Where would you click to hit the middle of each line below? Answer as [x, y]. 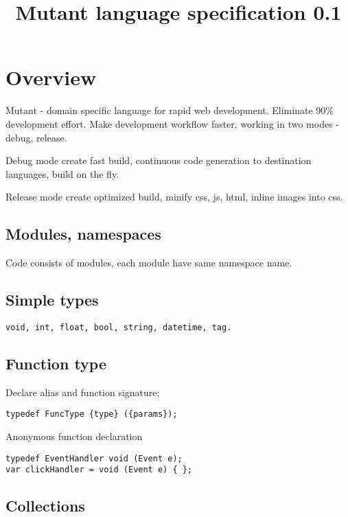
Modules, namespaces [83, 234]
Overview [51, 77]
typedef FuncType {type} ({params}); [92, 414]
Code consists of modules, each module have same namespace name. [149, 263]
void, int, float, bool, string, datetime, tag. [119, 327]
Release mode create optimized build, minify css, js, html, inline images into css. [174, 197]
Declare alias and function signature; [83, 392]
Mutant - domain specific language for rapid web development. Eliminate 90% [170, 110]
